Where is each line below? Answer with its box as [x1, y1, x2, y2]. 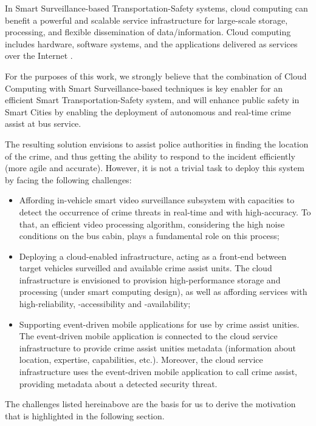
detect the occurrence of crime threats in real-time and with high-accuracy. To [19, 205, 311, 218]
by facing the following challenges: [5, 173, 132, 186]
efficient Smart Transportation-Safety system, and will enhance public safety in [5, 93, 300, 106]
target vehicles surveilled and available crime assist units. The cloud [19, 262, 272, 274]
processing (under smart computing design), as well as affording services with [19, 285, 307, 298]
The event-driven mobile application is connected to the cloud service [19, 330, 278, 342]
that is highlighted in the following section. [5, 409, 165, 422]
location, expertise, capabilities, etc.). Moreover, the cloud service [19, 353, 263, 366]
